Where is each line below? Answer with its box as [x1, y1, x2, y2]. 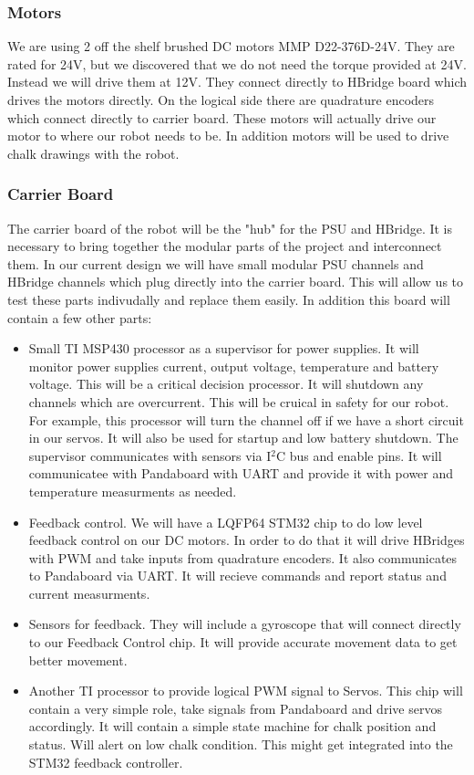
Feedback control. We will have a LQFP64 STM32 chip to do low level [28, 512, 423, 531]
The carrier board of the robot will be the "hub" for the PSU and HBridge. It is [7, 218, 453, 237]
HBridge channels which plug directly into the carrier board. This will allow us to [7, 272, 464, 291]
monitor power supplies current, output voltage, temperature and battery [28, 356, 439, 375]
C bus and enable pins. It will [275, 445, 442, 465]
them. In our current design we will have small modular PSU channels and [7, 254, 424, 273]
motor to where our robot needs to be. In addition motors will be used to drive [7, 126, 449, 145]
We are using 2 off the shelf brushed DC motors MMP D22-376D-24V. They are [7, 37, 455, 56]
